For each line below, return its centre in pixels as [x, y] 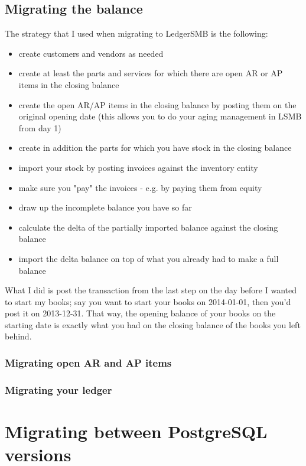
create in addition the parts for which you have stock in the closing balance [155, 148]
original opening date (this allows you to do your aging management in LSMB [160, 116]
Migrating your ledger [58, 389]
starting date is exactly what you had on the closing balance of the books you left [153, 324]
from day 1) [40, 127]
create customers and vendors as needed [91, 53]
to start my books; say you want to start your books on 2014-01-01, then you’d [148, 301]
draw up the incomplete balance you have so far [105, 207]
